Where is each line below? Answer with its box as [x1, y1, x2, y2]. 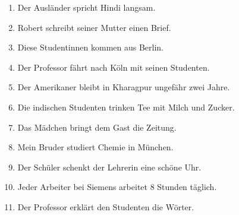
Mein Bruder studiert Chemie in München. [17, 141, 174, 153]
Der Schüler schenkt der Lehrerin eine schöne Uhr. [17, 160, 202, 173]
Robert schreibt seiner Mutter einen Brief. [17, 21, 171, 33]
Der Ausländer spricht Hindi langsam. [17, 1, 156, 13]
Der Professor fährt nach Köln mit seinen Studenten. [17, 61, 210, 73]
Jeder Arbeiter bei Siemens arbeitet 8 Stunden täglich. [17, 181, 217, 193]
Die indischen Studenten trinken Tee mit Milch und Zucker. [17, 100, 235, 113]
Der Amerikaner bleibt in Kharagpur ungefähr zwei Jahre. [17, 81, 230, 93]
